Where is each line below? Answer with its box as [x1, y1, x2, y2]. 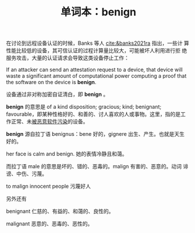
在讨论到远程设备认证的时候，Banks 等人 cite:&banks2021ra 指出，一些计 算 [6, 39, 189, 47]
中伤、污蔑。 [16, 170, 47, 177]
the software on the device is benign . [6, 79, 97, 86]
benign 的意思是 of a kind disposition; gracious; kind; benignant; [6, 104, 162, 111]
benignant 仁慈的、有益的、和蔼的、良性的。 [6, 208, 114, 215]
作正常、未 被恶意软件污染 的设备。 [6, 118, 88, 125]
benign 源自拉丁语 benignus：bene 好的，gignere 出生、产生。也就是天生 [6, 131, 185, 138]
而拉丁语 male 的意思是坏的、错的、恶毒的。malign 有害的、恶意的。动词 [6, 163, 182, 170]
